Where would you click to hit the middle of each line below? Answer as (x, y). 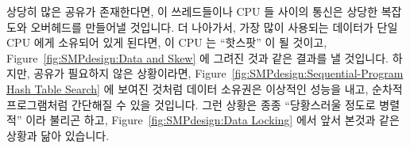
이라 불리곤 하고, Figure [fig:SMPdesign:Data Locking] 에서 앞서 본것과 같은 (213, 120)
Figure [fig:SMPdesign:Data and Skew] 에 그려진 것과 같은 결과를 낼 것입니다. (197, 57)
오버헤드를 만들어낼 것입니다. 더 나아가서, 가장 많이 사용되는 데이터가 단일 (214, 27)
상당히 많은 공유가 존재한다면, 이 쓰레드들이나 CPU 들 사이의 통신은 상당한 (192, 11)
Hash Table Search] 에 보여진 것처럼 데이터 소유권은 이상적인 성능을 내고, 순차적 (205, 88)
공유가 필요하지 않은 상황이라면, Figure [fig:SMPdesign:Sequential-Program (219, 73)
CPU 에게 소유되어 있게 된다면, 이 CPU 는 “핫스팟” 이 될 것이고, (167, 42)
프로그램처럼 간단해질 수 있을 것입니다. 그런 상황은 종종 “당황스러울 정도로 (191, 104)
